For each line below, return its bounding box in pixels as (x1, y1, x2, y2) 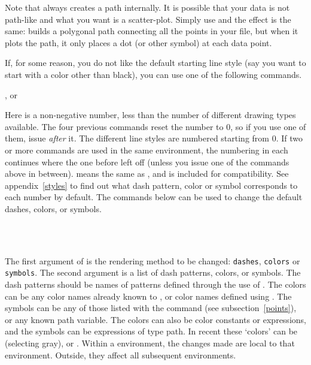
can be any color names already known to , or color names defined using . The (5, 289, 292, 302)
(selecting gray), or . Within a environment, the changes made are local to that (5, 336, 295, 349)
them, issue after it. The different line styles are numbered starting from (5, 132, 269, 144)
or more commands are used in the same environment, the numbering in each (5, 143, 288, 156)
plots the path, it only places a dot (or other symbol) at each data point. (5, 36, 272, 49)
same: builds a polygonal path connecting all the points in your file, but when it (5, 25, 298, 37)
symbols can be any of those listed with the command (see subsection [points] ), (5, 301, 297, 314)
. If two (276, 132, 303, 144)
